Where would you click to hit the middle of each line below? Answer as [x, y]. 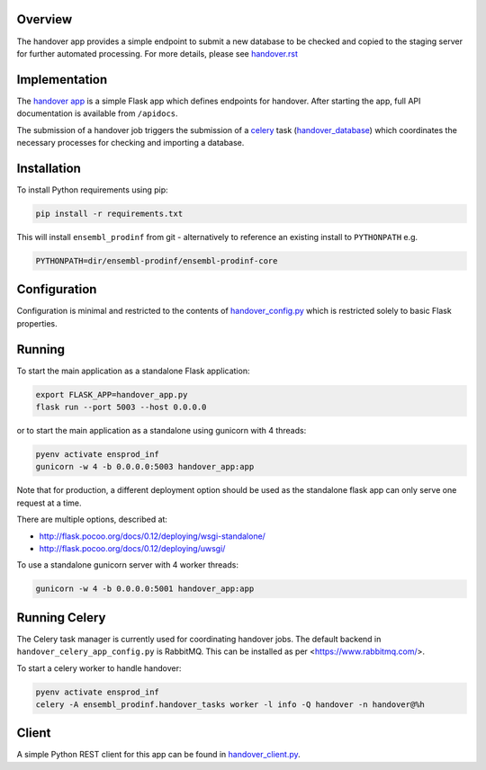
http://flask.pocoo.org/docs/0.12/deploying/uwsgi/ [132, 548]
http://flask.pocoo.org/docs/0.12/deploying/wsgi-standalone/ [152, 536]
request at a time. [49, 503]
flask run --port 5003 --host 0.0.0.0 [121, 407]
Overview [45, 19]
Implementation [62, 80]
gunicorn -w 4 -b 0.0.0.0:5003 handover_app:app [145, 467]
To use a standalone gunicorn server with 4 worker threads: [127, 565]
